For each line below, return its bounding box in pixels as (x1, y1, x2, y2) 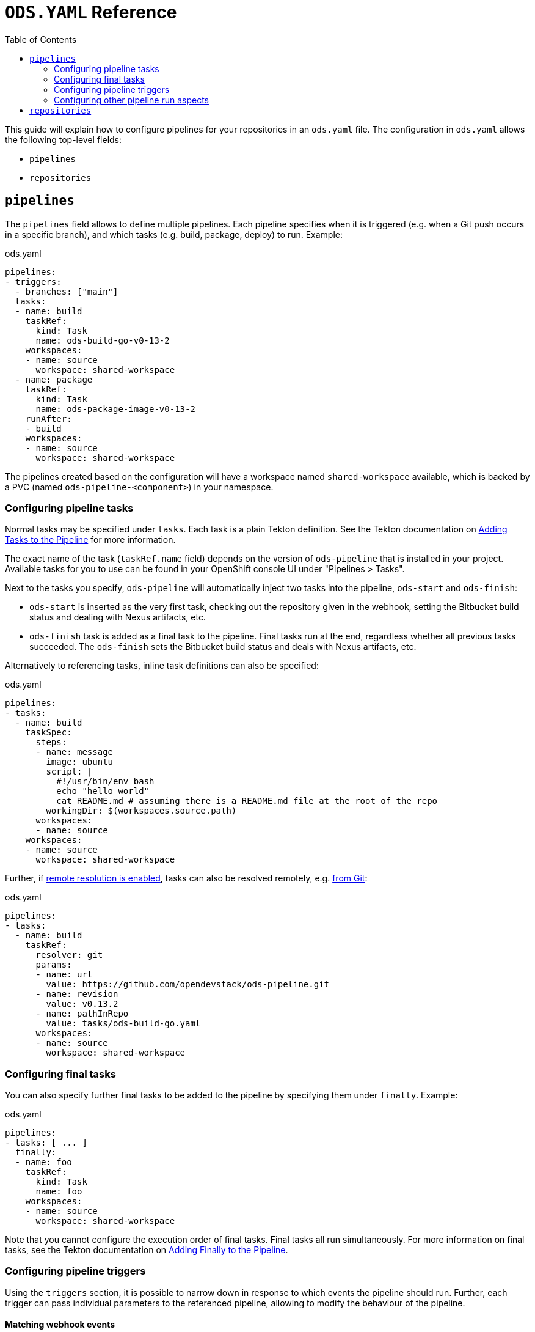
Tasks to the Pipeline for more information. (5, 534, 176, 545)
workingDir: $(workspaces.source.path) (46, 806, 237, 816)
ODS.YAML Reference (5, 2, 177, 23)
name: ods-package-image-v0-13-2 (35, 403, 195, 414)
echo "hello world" (56, 786, 150, 797)
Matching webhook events (5, 1319, 115, 1330)
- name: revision (35, 989, 118, 999)
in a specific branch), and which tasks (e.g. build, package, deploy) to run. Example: (5, 229, 343, 240)
